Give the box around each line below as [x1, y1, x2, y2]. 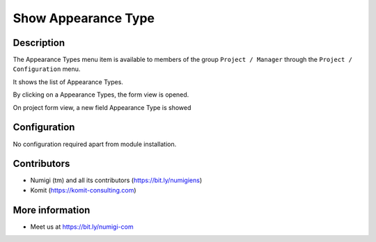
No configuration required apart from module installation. [13, 140, 177, 148]
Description [13, 37, 65, 49]
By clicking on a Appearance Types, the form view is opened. [13, 90, 189, 99]
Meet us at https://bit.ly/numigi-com [30, 223, 134, 231]
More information [13, 204, 91, 216]
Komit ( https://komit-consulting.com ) [30, 186, 136, 194]
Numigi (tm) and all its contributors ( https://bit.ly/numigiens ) [30, 176, 203, 184]
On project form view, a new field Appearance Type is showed [13, 103, 191, 111]
